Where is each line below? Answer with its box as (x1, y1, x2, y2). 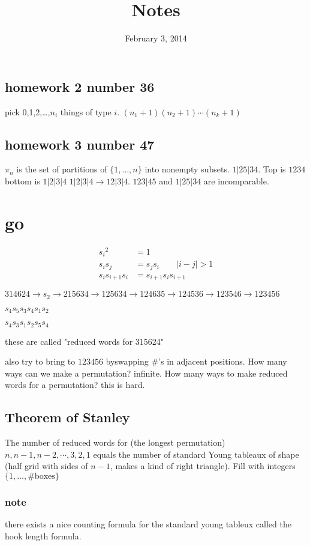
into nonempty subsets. (145, 163, 230, 175)
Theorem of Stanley (5, 408, 130, 426)
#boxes (28, 472, 55, 481)
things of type (60, 105, 112, 118)
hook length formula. (5, 529, 82, 542)
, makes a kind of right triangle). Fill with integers (110, 460, 296, 472)
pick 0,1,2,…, (5, 105, 50, 118)
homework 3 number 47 (5, 135, 155, 153)
